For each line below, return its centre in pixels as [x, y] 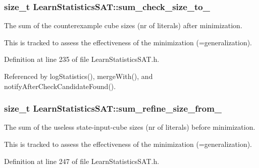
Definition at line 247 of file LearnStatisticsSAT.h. [82, 161]
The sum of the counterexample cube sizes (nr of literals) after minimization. [123, 25]
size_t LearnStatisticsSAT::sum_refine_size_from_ [113, 108]
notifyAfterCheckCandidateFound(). [60, 86]
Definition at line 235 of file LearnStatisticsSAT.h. [82, 59]
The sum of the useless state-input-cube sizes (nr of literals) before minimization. [130, 127]
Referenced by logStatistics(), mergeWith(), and [79, 76]
